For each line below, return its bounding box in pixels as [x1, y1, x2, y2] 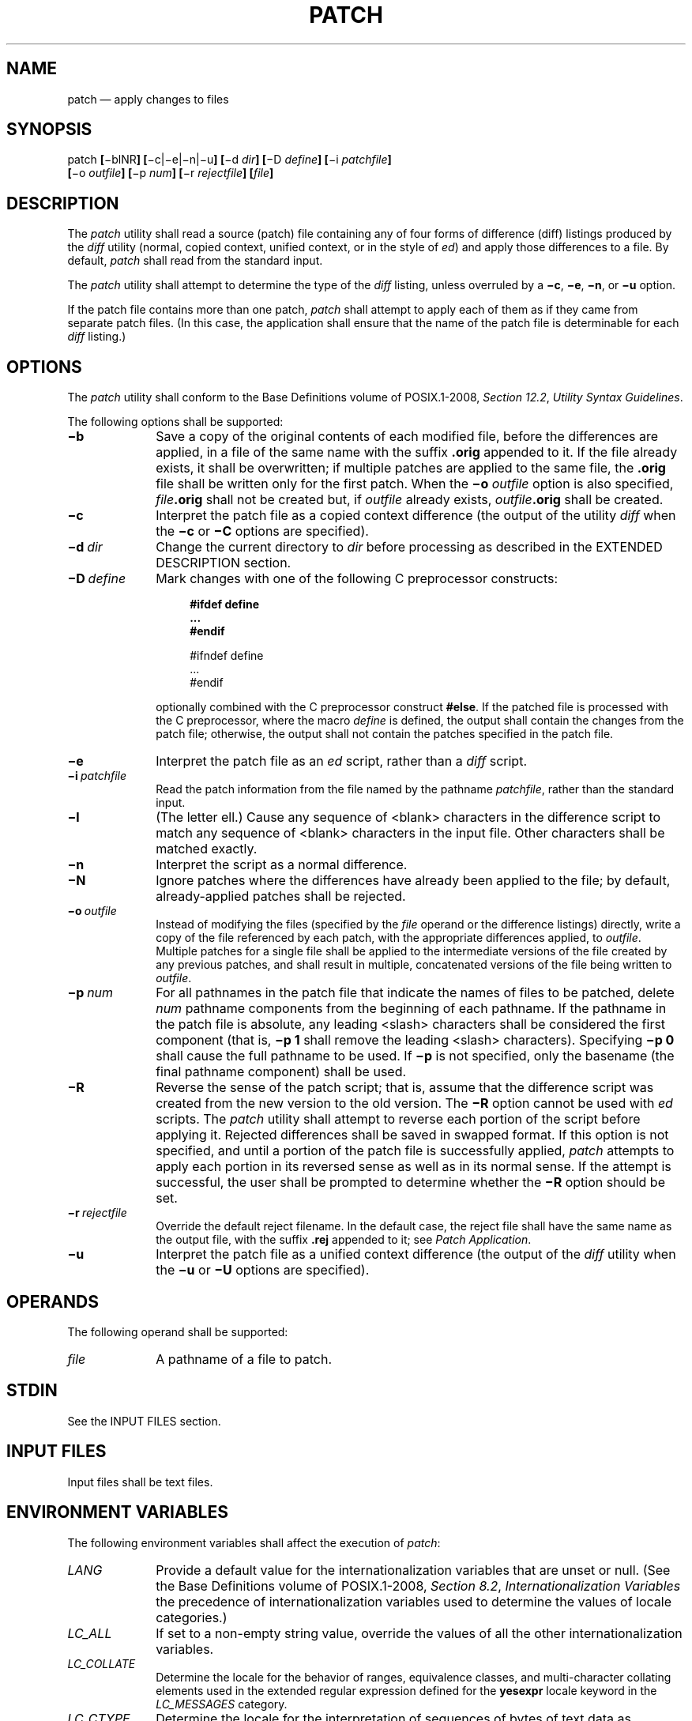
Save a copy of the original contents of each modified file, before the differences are [156, 428, 659, 445]
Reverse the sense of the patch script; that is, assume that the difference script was [156, 1079, 654, 1096]
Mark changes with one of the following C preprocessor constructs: [156, 571, 558, 587]
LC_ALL [67, 1625, 112, 1641]
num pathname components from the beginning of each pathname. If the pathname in [156, 1000, 667, 1017]
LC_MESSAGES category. [156, 1697, 288, 1711]
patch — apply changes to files [67, 92, 229, 106]
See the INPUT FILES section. [67, 1414, 221, 1428]
